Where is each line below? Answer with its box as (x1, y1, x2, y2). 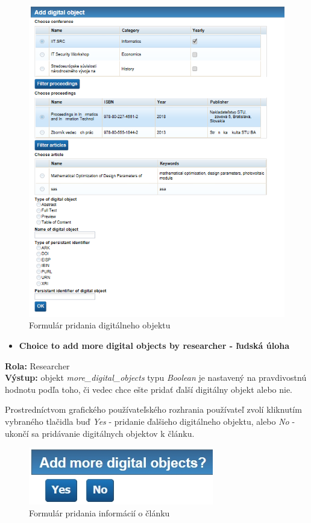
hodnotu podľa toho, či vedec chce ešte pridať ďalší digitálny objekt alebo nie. (5, 383, 293, 395)
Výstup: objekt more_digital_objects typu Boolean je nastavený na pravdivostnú (5, 371, 307, 384)
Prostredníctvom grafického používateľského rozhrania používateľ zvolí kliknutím (5, 403, 302, 416)
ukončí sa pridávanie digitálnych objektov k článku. (5, 427, 195, 439)
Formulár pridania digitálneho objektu (29, 319, 171, 331)
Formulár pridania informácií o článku (29, 506, 170, 519)
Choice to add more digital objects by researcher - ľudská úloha (19, 339, 290, 352)
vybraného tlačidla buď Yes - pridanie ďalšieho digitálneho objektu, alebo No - (5, 415, 295, 428)
